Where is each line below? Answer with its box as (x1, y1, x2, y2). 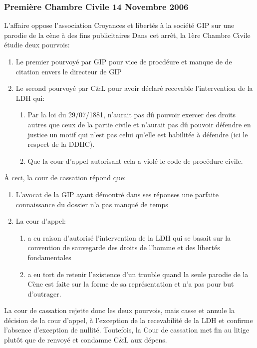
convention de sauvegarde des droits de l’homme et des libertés (27, 242, 220, 253)
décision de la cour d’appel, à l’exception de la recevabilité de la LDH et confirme (4, 315, 253, 325)
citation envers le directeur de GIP (15, 66, 122, 76)
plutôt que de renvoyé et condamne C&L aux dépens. (4, 335, 167, 345)
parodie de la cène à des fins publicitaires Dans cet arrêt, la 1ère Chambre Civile (4, 29, 251, 40)
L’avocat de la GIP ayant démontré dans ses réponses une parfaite (15, 189, 219, 199)
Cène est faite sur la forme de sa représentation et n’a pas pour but (27, 279, 234, 289)
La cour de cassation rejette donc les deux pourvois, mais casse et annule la (4, 305, 235, 316)
